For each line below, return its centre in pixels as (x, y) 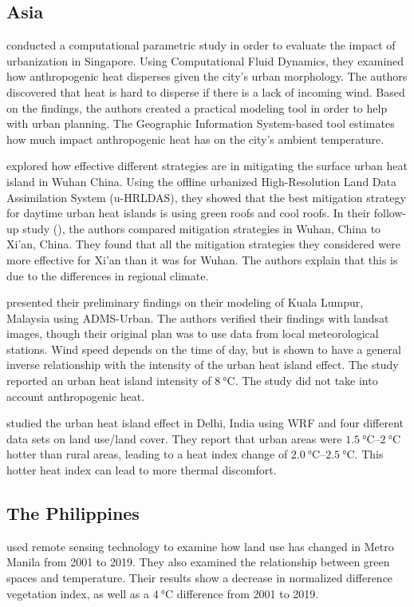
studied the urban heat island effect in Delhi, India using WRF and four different (205, 423)
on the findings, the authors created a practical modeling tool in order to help (197, 107)
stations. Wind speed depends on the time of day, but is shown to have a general (204, 349)
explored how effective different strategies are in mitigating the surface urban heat (207, 166)
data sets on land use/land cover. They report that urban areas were (174, 438)
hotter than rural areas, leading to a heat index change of (147, 454)
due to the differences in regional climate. (108, 275)
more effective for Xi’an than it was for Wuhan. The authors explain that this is (202, 259)
